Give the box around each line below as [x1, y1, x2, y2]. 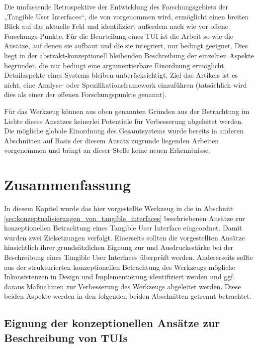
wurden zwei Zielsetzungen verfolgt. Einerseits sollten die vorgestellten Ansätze [4, 232, 245, 242]
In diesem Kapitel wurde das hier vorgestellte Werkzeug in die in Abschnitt [4, 203, 234, 214]
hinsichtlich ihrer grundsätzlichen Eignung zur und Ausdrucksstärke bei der [4, 242, 234, 252]
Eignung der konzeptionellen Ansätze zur [4, 315, 220, 331]
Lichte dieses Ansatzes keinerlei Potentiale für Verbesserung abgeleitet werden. [4, 116, 243, 126]
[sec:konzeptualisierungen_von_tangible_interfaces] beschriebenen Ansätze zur [4, 213, 245, 223]
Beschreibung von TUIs [4, 330, 128, 345]
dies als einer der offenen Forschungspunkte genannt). [4, 89, 167, 100]
